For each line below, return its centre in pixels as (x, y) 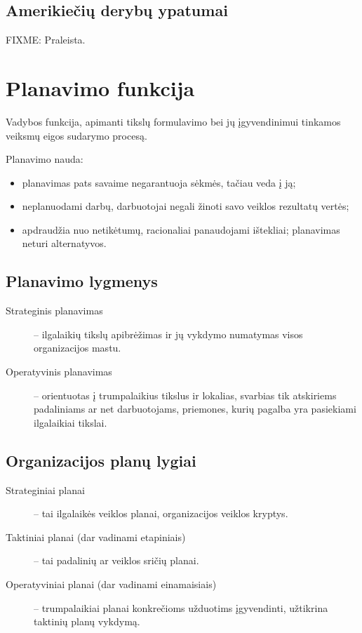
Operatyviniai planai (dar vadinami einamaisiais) (111, 584)
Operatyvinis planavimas (59, 372)
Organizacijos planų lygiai (101, 460)
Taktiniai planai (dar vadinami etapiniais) (96, 537)
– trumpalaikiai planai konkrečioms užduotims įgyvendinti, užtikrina (181, 607)
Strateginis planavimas (54, 311)
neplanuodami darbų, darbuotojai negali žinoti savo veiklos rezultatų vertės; (186, 206)
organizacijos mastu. (78, 348)
